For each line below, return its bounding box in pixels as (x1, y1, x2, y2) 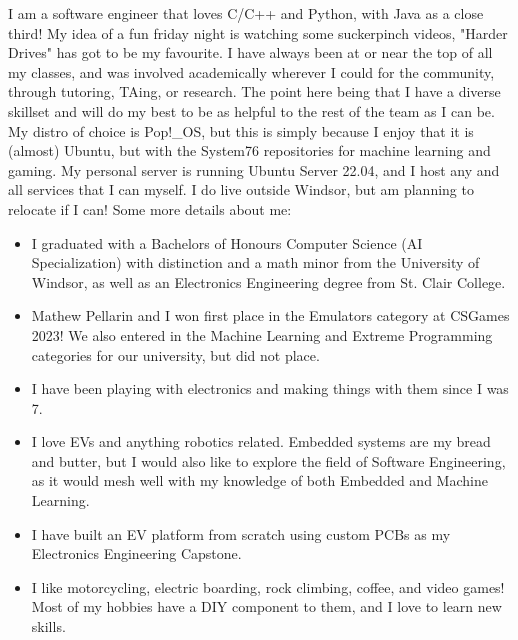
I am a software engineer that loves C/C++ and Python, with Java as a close (8, 3, 484, 23)
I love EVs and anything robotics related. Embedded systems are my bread (31, 431, 491, 452)
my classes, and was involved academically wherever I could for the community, (8, 61, 495, 82)
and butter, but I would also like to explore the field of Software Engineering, (31, 450, 506, 471)
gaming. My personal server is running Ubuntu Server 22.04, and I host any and (8, 159, 500, 180)
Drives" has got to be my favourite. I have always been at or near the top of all (8, 42, 493, 63)
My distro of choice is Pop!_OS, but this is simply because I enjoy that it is (8, 120, 474, 141)
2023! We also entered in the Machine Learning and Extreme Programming (31, 324, 493, 345)
